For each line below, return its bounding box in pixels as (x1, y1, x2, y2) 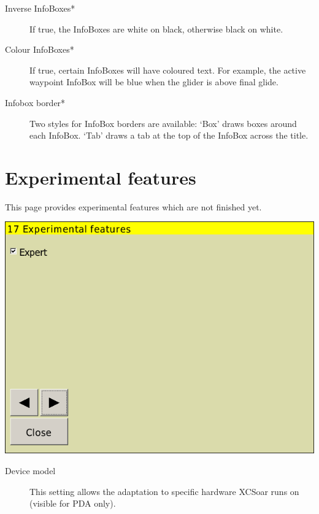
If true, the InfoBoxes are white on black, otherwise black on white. (29, 22, 283, 35)
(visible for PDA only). (29, 497, 116, 510)
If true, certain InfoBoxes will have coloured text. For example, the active (29, 63, 306, 76)
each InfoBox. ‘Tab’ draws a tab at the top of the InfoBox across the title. (29, 129, 309, 142)
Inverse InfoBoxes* (5, 2, 75, 14)
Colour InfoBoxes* (5, 43, 74, 56)
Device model (5, 464, 56, 477)
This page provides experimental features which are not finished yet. (5, 200, 262, 213)
